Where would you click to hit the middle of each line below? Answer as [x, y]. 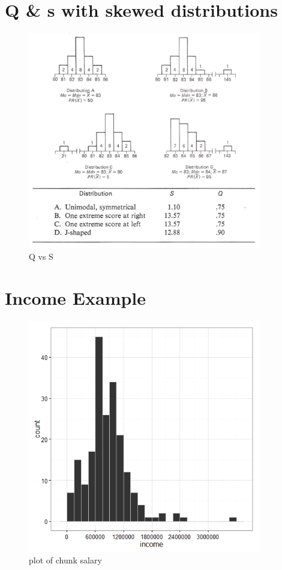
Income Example [76, 298]
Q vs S [41, 256]
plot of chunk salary [65, 559]
